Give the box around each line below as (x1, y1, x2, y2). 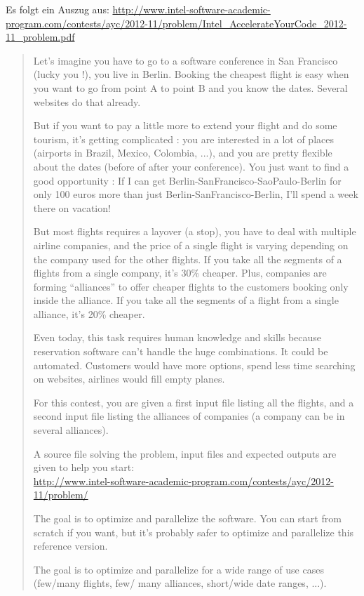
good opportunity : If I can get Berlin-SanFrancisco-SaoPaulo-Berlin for (33, 173, 342, 187)
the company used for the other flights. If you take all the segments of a (33, 251, 342, 266)
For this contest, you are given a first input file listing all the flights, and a (33, 395, 354, 409)
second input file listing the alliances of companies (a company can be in (33, 409, 345, 423)
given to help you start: (33, 460, 135, 475)
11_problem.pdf (6, 29, 75, 44)
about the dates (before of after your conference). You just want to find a (33, 159, 349, 173)
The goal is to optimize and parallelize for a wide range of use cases (33, 562, 324, 576)
